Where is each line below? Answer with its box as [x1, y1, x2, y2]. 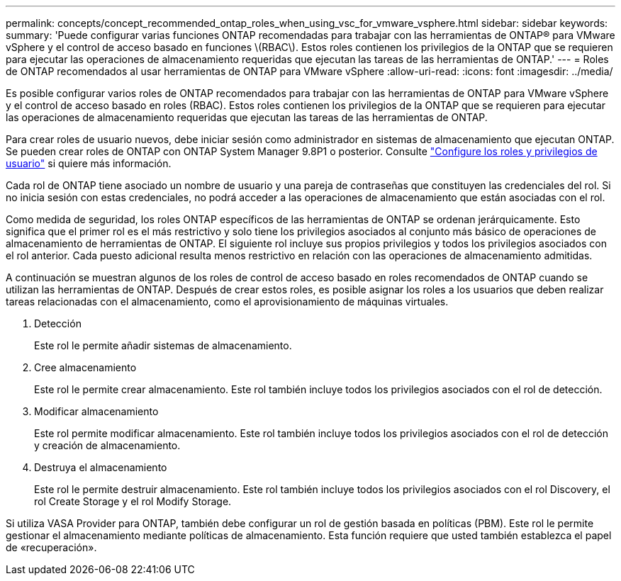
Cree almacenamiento [34, 361, 137, 373]
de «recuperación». [6, 541, 97, 553]
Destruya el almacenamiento [34, 461, 167, 473]
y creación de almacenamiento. [34, 439, 181, 451]
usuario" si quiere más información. [6, 157, 172, 169]
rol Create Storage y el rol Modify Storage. [34, 495, 232, 507]
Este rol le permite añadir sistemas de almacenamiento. [34, 339, 292, 351]
